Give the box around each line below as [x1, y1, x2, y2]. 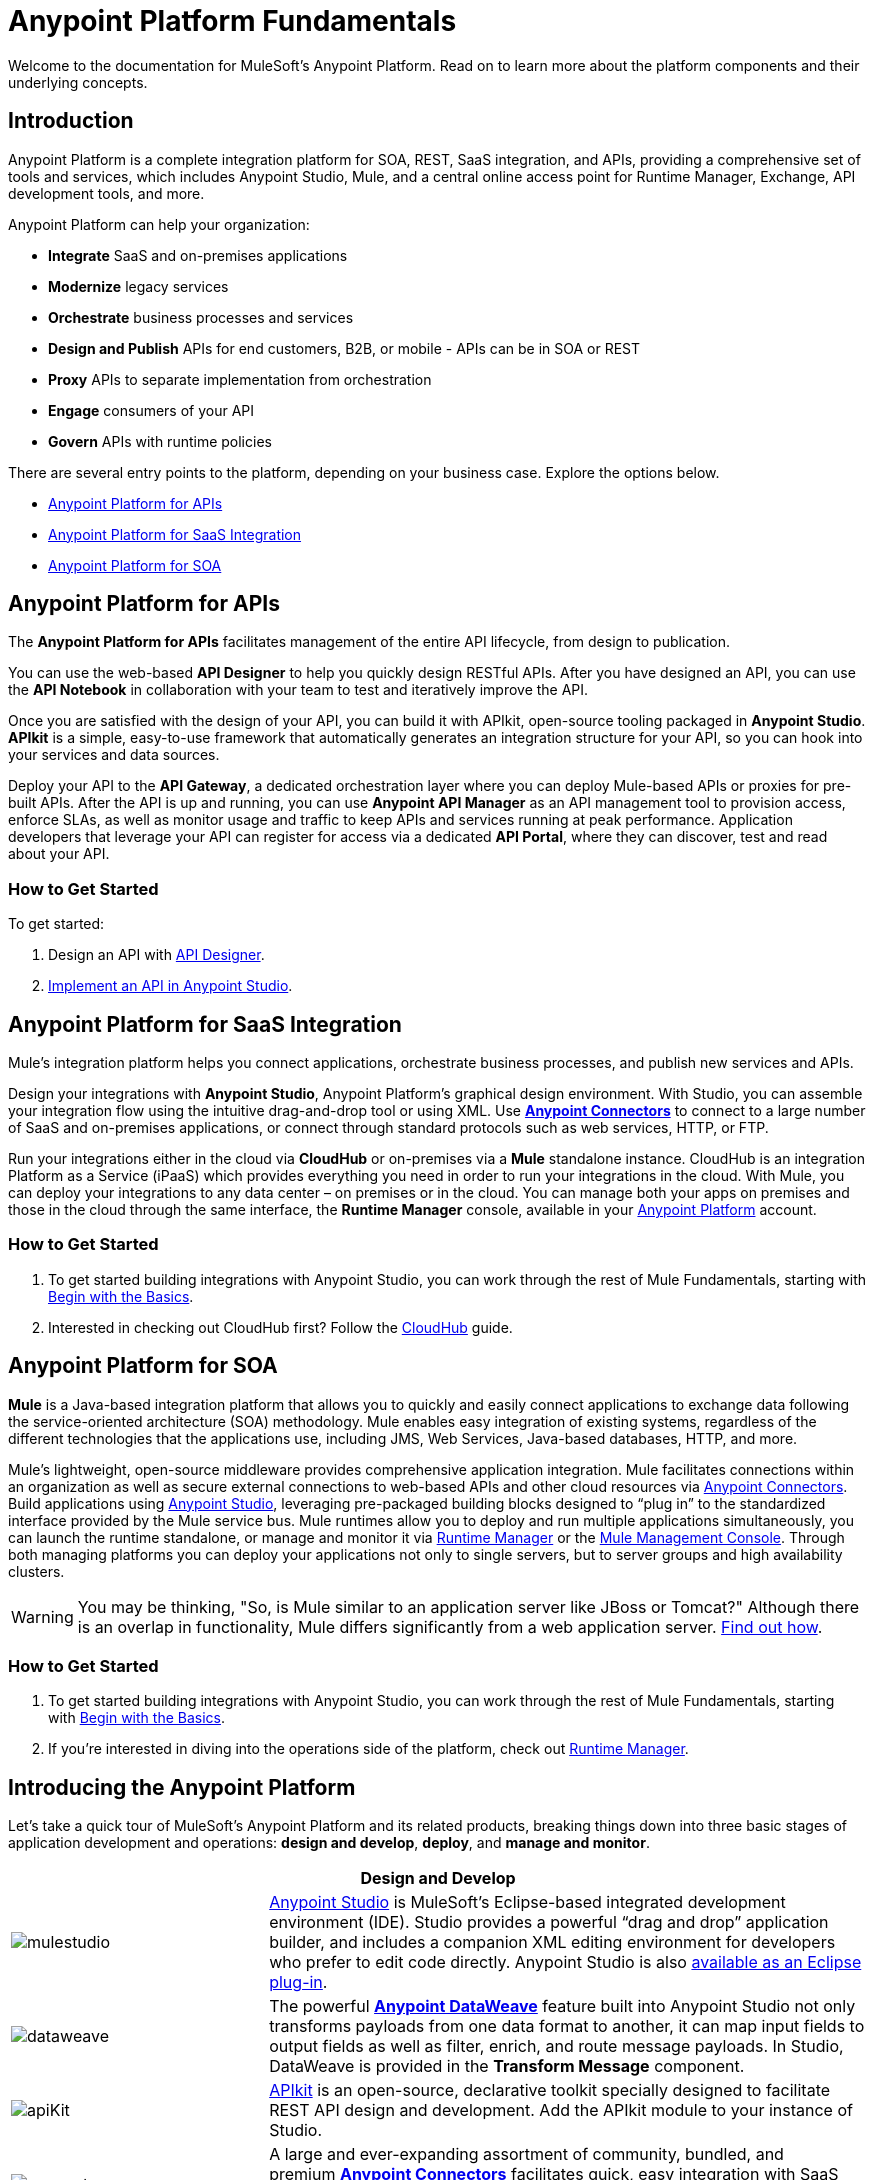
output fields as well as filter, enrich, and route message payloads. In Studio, [269, 2036, 844, 2057]
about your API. [8, 845, 110, 863]
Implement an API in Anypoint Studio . [48, 977, 293, 995]
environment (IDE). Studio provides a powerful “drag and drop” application [269, 1912, 829, 1933]
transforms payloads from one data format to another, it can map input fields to [269, 2016, 865, 2037]
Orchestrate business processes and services [48, 308, 354, 326]
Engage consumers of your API [48, 401, 255, 419]
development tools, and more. [8, 184, 205, 202]
